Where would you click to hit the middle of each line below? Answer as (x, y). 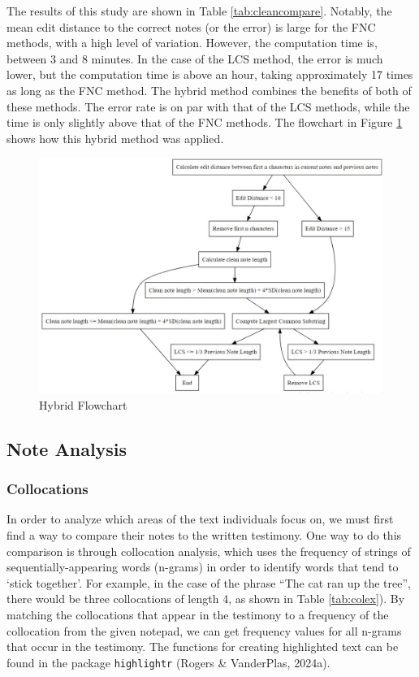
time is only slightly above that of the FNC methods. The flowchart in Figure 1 (205, 122)
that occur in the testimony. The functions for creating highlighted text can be (203, 647)
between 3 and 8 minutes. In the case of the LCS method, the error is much (195, 58)
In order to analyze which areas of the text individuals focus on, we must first (200, 519)
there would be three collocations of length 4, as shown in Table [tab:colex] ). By (206, 599)
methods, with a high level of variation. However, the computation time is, (192, 43)
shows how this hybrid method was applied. (115, 138)
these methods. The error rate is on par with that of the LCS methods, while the (208, 106)
